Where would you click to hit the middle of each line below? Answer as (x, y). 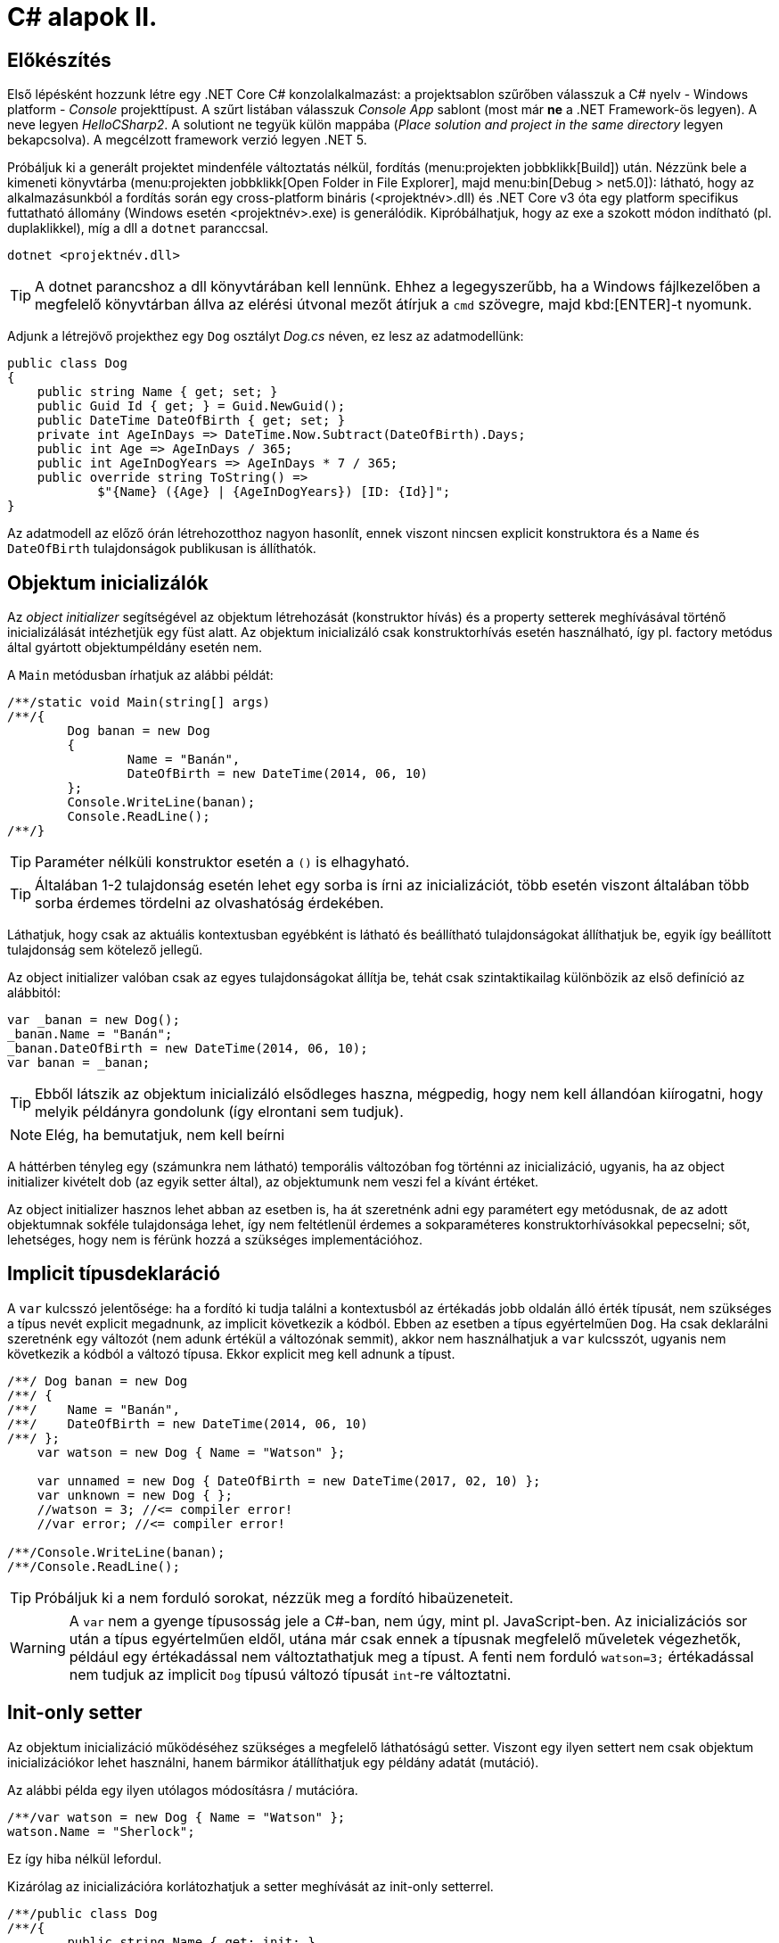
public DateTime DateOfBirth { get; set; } (191, 421)
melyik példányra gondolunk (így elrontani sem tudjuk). (219, 1112)
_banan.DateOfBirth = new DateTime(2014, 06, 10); (188, 1049)
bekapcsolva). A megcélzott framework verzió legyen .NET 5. (187, 140)
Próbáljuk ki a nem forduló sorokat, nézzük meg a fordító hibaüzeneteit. (274, 1597)
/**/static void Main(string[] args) (139, 703)
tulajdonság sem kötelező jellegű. (105, 950)
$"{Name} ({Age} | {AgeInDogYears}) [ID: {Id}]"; (274, 492)
